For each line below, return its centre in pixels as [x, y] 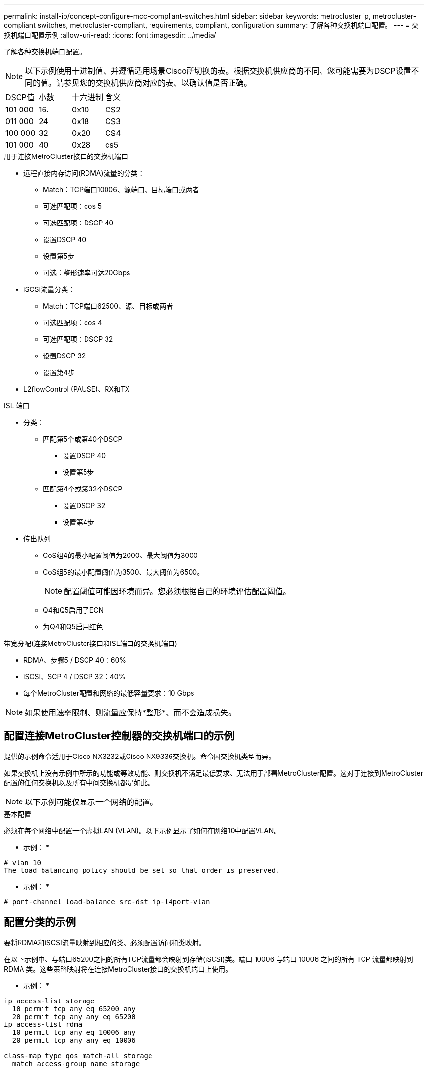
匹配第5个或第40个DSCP [83, 439]
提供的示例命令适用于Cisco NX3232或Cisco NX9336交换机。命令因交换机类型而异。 [140, 756]
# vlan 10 [22, 862]
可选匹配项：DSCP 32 [78, 339]
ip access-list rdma [43, 1024]
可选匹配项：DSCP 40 [78, 223]
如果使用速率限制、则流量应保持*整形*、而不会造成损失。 [131, 712]
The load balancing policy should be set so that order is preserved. [142, 870]
